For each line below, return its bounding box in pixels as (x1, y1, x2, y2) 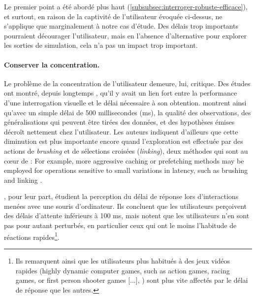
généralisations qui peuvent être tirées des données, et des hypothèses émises (4, 117, 235, 127)
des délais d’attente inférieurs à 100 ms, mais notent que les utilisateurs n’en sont (4, 210, 250, 221)
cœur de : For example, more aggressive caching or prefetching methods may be (4, 155, 244, 166)
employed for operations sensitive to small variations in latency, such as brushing (4, 165, 248, 175)
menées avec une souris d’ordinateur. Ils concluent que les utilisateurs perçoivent (4, 200, 247, 211)
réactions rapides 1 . (4, 230, 60, 242)
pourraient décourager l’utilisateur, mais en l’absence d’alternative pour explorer (4, 30, 247, 40)
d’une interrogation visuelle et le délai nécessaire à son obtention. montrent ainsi (4, 97, 247, 107)
